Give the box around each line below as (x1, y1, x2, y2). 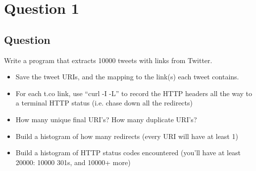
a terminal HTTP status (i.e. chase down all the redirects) (15, 98, 193, 108)
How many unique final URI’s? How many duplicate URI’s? (15, 114, 197, 124)
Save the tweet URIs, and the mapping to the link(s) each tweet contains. (15, 71, 239, 82)
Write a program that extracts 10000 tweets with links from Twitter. (4, 55, 212, 65)
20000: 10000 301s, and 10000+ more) (15, 157, 131, 167)
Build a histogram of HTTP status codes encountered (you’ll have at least (15, 147, 241, 158)
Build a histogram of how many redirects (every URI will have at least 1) (15, 131, 238, 141)
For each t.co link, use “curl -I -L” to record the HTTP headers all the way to (15, 88, 253, 98)
